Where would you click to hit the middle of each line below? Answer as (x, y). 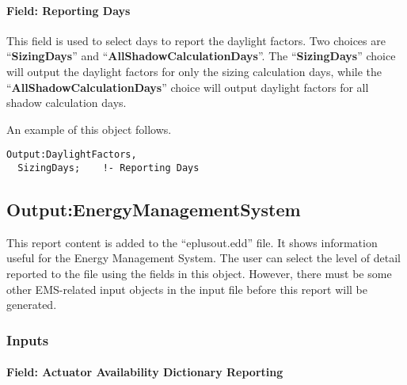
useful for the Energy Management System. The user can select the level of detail (203, 258)
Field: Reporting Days (68, 10)
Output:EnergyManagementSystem (154, 210)
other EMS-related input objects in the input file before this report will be (187, 289)
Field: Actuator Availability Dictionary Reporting (145, 372)
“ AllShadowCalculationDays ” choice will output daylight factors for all (188, 87)
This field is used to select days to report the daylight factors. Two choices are (196, 40)
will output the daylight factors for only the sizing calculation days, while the (194, 71)
